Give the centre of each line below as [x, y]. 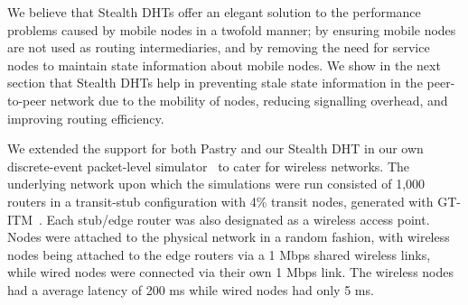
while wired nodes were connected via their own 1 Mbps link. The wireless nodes [231, 272]
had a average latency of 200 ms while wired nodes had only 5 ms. [191, 289]
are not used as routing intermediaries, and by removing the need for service [219, 47]
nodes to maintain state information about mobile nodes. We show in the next [224, 65]
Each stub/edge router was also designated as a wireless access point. [238, 219]
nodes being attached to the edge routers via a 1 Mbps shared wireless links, [219, 254]
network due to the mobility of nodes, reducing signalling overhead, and [249, 100]
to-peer [27, 100]
